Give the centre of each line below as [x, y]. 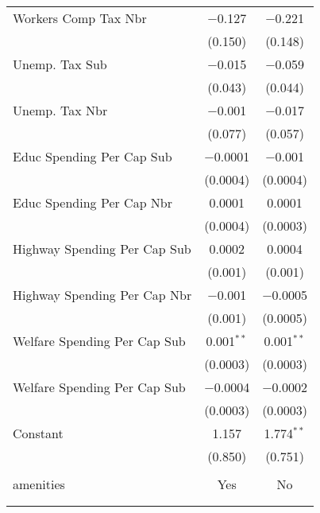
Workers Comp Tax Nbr [80, 18]
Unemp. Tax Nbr [60, 110]
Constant [38, 433]
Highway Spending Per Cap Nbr [102, 295]
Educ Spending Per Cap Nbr [93, 202]
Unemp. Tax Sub [60, 64]
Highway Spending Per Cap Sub [102, 249]
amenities [39, 484]
